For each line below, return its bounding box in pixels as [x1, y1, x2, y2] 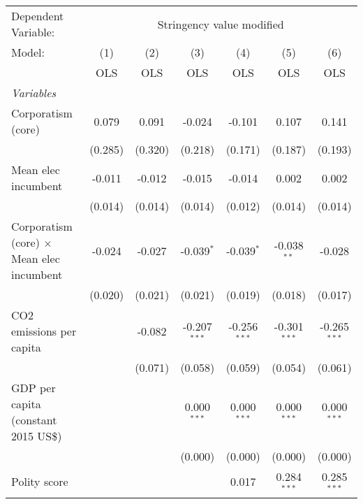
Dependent [11, 8, 64, 24]
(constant [11, 412, 57, 428]
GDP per [11, 380, 56, 396]
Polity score [11, 473, 68, 490]
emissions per [11, 323, 77, 339]
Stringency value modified [157, 15, 284, 32]
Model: [11, 44, 45, 60]
